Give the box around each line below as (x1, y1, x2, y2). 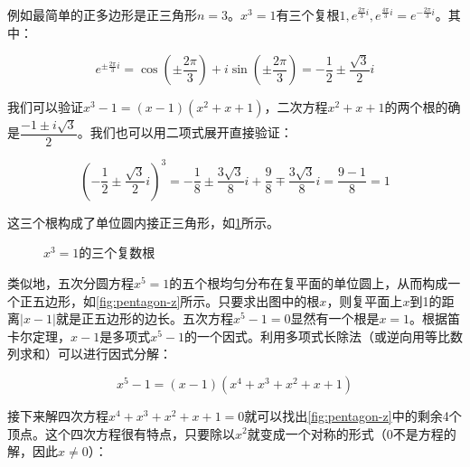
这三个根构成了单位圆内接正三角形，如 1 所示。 (7, 212, 279, 231)
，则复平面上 (326, 291, 403, 310)
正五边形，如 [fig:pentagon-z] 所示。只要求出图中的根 (19, 291, 320, 310)
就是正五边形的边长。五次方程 (55, 309, 233, 328)
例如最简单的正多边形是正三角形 (7, 5, 197, 23)
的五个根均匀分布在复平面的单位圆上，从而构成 (169, 273, 448, 292)
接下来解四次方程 (7, 406, 108, 425)
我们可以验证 (7, 98, 83, 117)
